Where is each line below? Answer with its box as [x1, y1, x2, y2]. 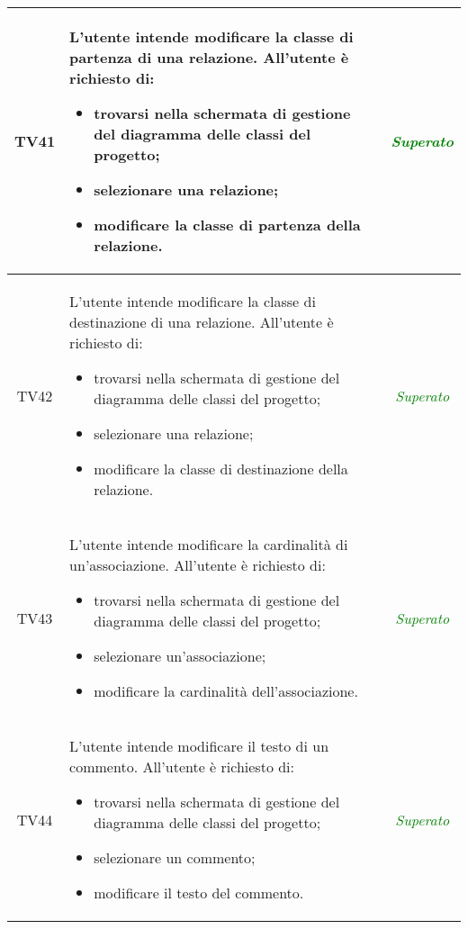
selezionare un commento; [94, 847, 256, 868]
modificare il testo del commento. [94, 882, 304, 903]
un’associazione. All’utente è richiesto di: [69, 555, 326, 575]
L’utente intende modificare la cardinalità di [69, 534, 348, 555]
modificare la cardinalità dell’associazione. [94, 681, 358, 701]
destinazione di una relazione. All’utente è [69, 311, 334, 332]
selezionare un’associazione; [94, 645, 266, 666]
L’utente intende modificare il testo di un [69, 735, 329, 756]
